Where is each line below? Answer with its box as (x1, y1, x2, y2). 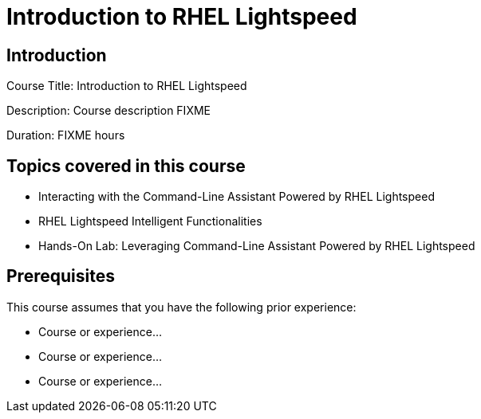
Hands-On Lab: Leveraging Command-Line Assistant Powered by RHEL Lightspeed (38, 239, 475, 253)
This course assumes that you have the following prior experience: (6, 300, 357, 314)
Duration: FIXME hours (6, 128, 125, 143)
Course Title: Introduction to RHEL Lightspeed (6, 79, 247, 93)
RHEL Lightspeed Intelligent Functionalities (38, 214, 262, 229)
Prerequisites (6, 266, 115, 287)
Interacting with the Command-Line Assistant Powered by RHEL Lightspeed (38, 190, 435, 204)
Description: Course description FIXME (6, 104, 211, 118)
